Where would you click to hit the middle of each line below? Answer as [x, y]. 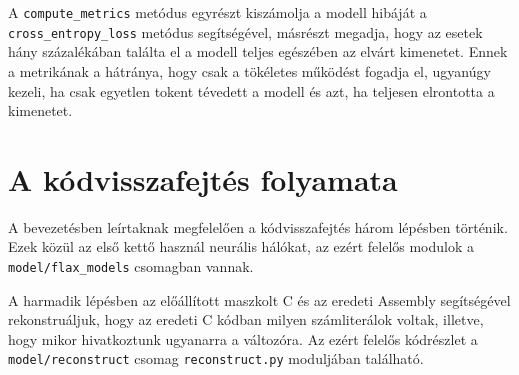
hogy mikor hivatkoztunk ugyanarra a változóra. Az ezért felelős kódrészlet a [243, 338]
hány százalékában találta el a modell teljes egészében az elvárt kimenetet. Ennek [258, 51]
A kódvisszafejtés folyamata [203, 178]
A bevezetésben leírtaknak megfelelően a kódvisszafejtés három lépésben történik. [258, 226]
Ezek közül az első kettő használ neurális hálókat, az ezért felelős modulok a [241, 246]
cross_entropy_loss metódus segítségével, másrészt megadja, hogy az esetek [245, 31]
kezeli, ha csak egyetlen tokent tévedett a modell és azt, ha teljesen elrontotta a [251, 90]
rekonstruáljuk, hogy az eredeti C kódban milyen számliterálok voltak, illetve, [246, 319]
